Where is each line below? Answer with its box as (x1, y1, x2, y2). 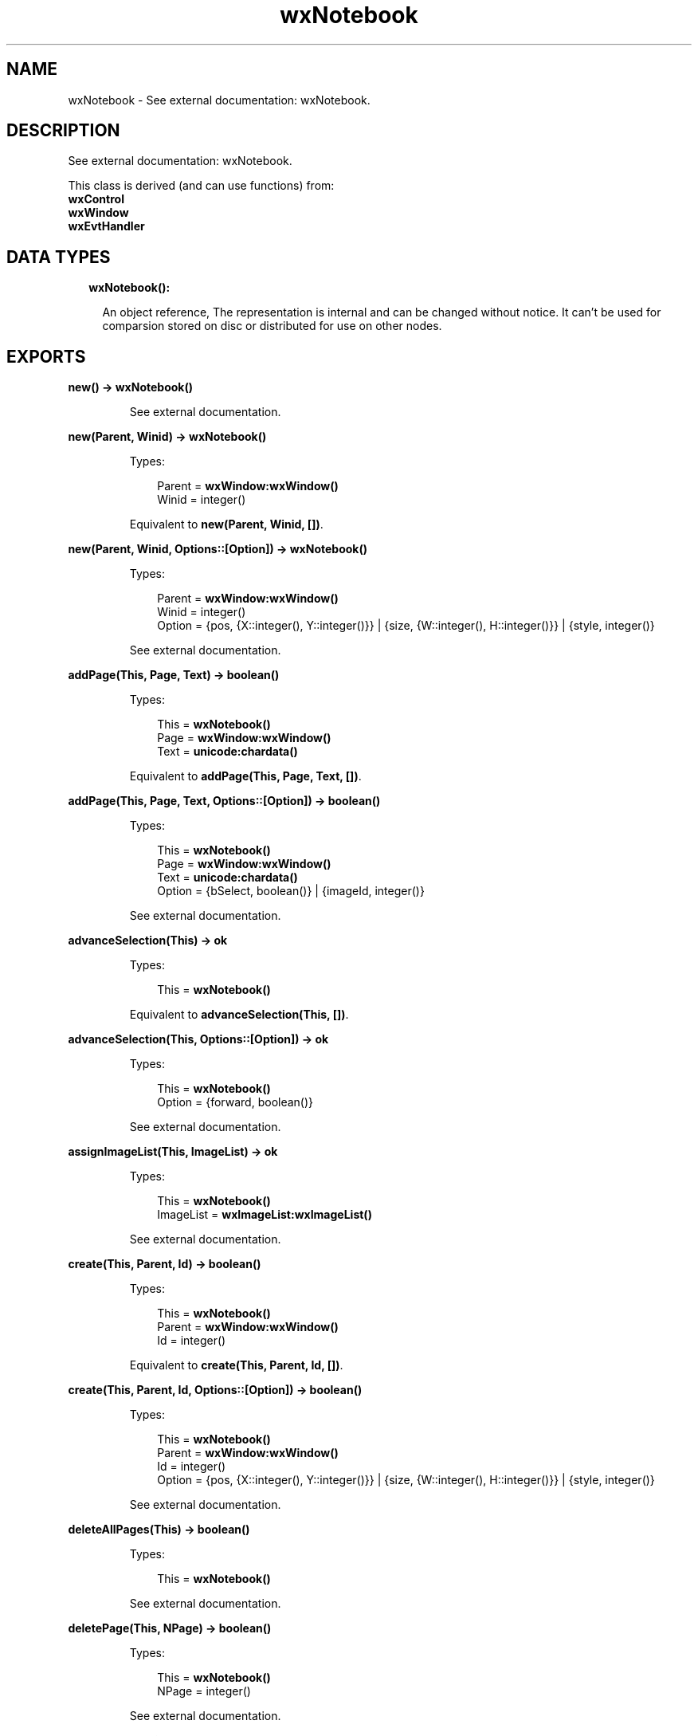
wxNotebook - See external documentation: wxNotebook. (68, 92, 371, 107)
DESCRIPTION (6, 120, 120, 141)
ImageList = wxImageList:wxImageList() (157, 1208, 372, 1222)
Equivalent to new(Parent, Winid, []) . (129, 517, 324, 532)
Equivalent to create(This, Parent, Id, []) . (129, 1358, 343, 1373)
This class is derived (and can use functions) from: (68, 179, 335, 193)
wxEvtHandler (68, 219, 145, 234)
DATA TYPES (6, 246, 111, 267)
